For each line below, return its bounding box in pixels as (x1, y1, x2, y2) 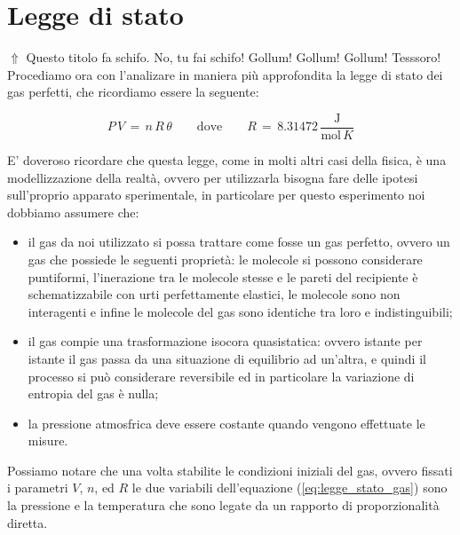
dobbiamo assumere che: (7, 202, 139, 221)
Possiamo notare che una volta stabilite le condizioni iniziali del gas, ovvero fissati (7, 460, 453, 479)
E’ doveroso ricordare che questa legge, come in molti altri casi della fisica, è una (7, 150, 447, 169)
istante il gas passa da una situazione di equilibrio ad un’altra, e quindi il (28, 349, 426, 367)
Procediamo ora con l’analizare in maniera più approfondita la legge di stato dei (7, 65, 443, 83)
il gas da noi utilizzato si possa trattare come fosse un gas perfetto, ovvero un (28, 232, 450, 251)
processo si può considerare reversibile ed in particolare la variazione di (28, 366, 415, 385)
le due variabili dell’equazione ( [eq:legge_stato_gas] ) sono (131, 478, 448, 497)
